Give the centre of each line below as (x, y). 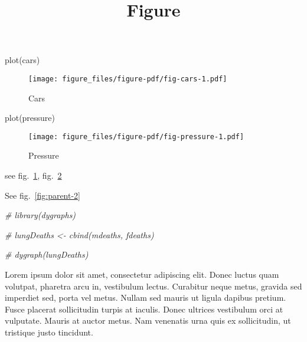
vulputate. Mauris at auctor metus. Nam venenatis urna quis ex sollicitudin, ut (148, 320)
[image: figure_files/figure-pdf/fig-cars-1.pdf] (128, 79)
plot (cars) (22, 60)
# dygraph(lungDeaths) (47, 254)
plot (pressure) (30, 118)
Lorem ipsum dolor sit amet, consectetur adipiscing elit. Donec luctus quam (142, 274)
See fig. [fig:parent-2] (43, 195)
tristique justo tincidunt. (49, 332)
